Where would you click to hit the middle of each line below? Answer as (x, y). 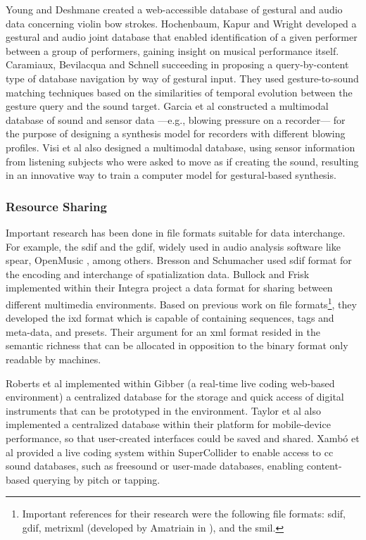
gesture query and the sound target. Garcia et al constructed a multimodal (167, 106)
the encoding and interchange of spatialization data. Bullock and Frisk (158, 274)
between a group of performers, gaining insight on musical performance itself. (172, 50)
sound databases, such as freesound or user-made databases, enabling (155, 466)
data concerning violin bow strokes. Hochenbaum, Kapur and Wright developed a (181, 23)
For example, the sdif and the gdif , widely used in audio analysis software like (173, 246)
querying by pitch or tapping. (96, 479)
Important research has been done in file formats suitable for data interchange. (176, 232)
